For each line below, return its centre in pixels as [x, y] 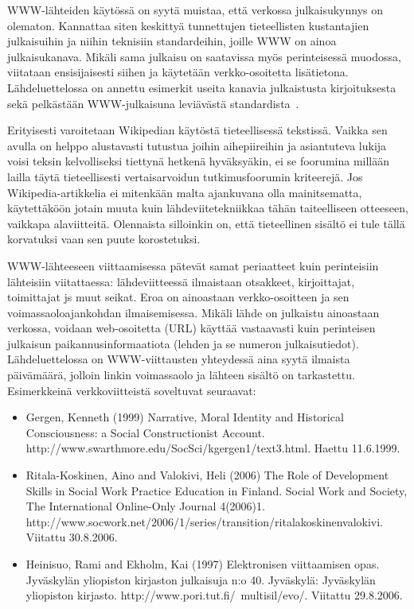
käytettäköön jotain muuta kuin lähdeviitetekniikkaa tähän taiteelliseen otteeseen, [208, 208]
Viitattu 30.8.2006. [72, 537]
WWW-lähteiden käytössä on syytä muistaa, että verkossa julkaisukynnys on [195, 10]
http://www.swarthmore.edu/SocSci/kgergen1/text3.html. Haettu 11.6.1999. [213, 448]
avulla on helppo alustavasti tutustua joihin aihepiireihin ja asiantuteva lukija [197, 145]
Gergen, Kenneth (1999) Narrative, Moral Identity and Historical [185, 417]
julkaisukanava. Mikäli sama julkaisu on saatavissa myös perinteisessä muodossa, [204, 56]
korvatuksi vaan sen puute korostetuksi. [104, 239]
